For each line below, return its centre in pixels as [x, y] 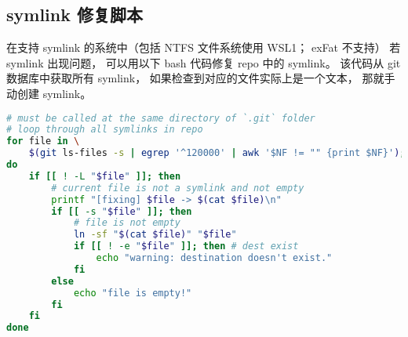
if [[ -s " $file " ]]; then [122, 211]
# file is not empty [127, 223]
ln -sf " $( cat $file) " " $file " [155, 235]
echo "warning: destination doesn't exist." [214, 258]
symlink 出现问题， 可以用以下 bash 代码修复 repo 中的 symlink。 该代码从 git [204, 62]
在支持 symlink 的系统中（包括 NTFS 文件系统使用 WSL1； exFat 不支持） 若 [204, 47]
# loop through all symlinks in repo [105, 130]
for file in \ [43, 141]
